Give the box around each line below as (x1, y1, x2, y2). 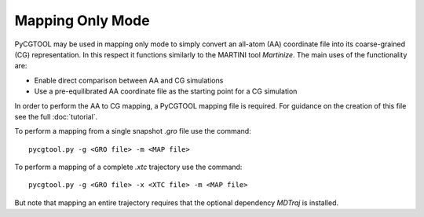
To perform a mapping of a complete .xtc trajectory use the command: (14, 162, 243, 172)
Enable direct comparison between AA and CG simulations (34, 75, 224, 85)
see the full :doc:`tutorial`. (14, 112, 98, 121)
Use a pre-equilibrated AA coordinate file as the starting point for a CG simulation (34, 86, 298, 96)
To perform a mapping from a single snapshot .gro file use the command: (14, 127, 251, 136)
